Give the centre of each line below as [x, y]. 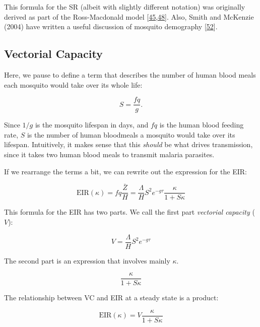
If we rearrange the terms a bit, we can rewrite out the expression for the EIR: [125, 171]
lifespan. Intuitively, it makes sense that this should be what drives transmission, [128, 144]
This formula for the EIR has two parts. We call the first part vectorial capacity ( [129, 212]
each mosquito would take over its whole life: [73, 84]
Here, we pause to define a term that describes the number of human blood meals [130, 74]
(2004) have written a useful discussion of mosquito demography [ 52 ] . [111, 26]
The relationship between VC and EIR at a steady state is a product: [111, 298]
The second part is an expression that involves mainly [87, 260]
